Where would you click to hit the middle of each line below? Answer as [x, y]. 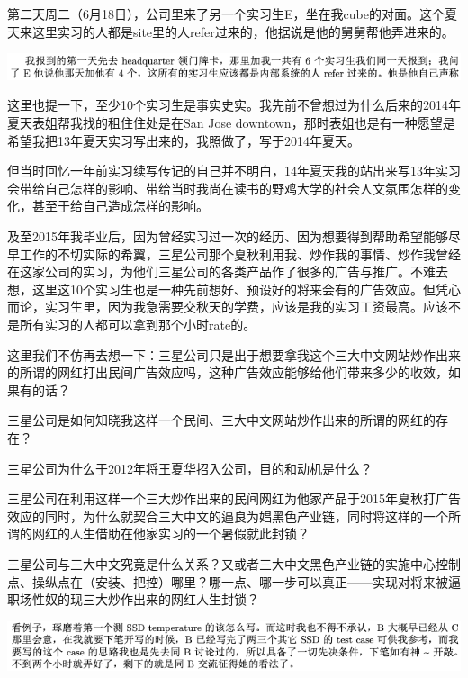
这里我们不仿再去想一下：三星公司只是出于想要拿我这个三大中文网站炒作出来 [234, 354]
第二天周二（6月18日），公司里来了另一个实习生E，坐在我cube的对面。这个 [226, 14]
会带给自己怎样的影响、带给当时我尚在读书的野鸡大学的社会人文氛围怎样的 [228, 188]
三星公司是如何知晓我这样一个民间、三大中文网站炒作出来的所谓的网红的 [221, 420]
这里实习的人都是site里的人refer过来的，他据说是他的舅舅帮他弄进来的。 [243, 31]
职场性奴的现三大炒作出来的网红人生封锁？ [133, 599]
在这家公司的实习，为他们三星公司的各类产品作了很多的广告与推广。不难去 [228, 271]
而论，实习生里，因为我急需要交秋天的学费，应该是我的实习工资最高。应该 [228, 307]
